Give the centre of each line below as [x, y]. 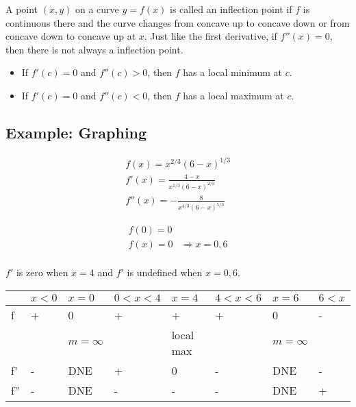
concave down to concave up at [71, 36]
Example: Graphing [76, 132]
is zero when [42, 272]
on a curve [97, 9]
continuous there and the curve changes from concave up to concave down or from [178, 22]
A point [22, 9]
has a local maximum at [233, 95]
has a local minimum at [233, 72]
